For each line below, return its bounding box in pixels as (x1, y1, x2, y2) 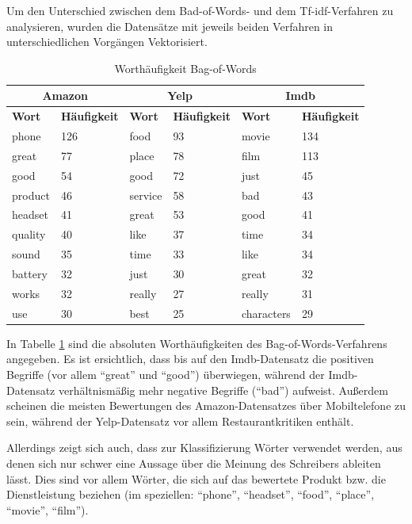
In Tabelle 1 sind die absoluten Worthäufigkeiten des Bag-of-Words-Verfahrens (6, 335, 387, 351)
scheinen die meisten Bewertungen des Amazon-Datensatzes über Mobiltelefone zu (6, 397, 406, 414)
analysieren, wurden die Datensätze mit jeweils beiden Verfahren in (6, 17, 334, 34)
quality (12, 226, 46, 243)
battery (12, 265, 48, 281)
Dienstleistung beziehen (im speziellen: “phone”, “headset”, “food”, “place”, (6, 486, 375, 503)
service (129, 186, 162, 203)
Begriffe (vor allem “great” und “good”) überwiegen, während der (6, 365, 325, 382)
